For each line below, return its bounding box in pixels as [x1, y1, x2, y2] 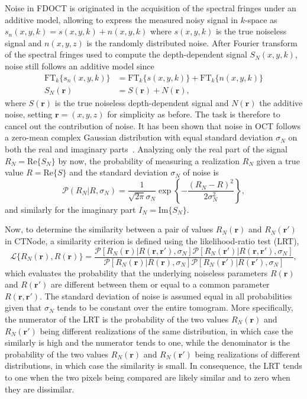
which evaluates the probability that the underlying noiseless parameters [5, 266, 268, 279]
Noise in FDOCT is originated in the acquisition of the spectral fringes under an [5, 2, 296, 14]
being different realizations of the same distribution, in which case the [40, 324, 293, 337]
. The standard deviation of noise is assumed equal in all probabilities [39, 289, 292, 302]
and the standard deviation [69, 166, 168, 178]
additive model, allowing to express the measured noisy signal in [5, 13, 238, 25]
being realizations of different [195, 347, 300, 360]
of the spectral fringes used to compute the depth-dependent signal [5, 48, 247, 60]
